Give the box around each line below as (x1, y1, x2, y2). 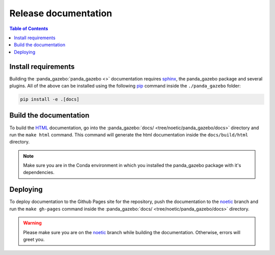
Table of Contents (9, 25, 48, 32)
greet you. (23, 236, 45, 242)
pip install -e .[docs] (20, 97, 80, 102)
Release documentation (9, 8, 112, 19)
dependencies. (23, 169, 54, 176)
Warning (23, 220, 42, 226)
